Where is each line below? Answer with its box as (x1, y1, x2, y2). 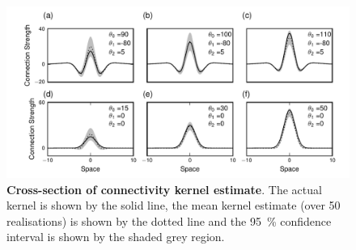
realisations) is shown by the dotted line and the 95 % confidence (6, 212, 332, 229)
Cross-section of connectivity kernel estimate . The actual (6, 180, 322, 197)
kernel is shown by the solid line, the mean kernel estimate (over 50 (6, 197, 341, 214)
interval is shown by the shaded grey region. (6, 228, 225, 245)
